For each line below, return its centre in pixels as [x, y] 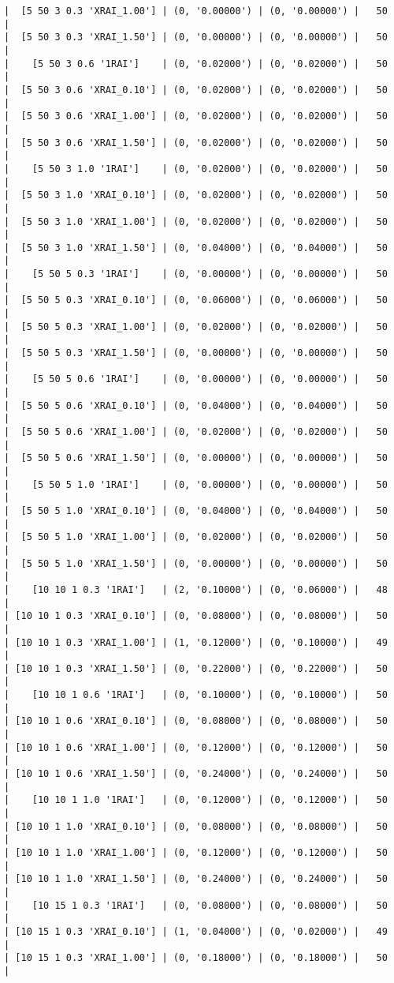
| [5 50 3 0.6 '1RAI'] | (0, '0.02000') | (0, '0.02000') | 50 [196, 64]
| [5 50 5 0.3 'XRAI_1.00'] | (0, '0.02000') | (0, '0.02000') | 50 [196, 326]
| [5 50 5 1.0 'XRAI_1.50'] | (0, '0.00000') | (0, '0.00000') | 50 [196, 563]
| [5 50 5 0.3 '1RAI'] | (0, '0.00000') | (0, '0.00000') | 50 [196, 274]
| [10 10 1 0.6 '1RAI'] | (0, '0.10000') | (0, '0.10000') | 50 [196, 695]
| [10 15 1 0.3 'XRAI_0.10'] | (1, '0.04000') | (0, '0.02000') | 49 [196, 931]
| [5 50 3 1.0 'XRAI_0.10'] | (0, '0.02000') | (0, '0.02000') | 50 [196, 195]
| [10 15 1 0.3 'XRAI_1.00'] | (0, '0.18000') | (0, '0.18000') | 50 [196, 958]
